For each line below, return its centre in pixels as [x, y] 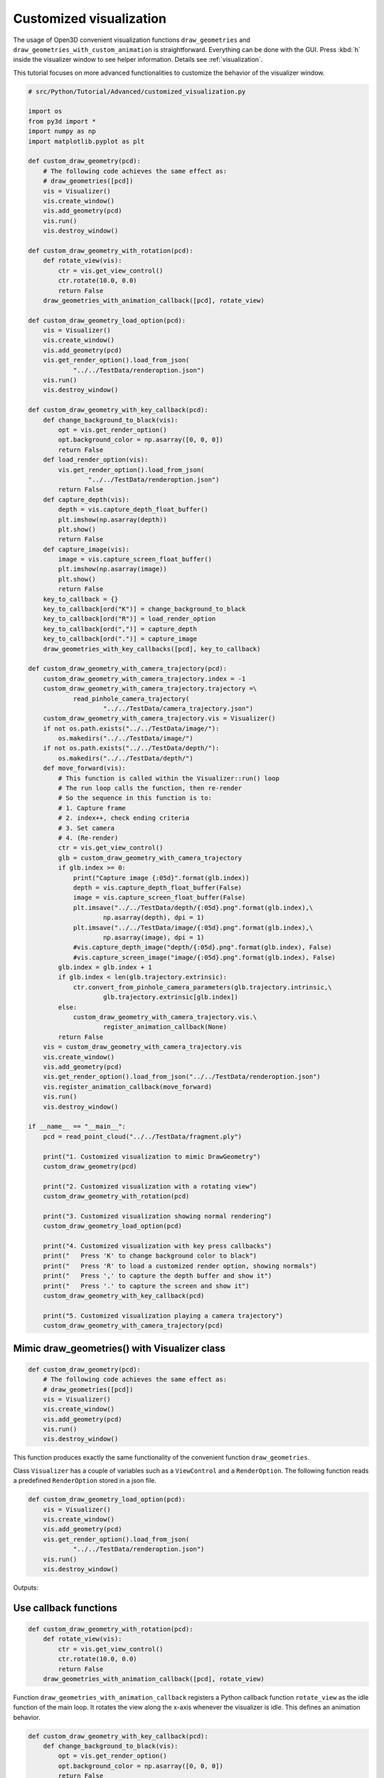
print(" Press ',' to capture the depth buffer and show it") [158, 1276]
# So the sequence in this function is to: [135, 798]
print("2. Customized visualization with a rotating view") [150, 1186]
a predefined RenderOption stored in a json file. [85, 1481]
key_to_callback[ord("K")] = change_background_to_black [144, 609]
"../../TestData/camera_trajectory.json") [178, 708]
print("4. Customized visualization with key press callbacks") [158, 1246]
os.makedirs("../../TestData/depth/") [126, 758]
